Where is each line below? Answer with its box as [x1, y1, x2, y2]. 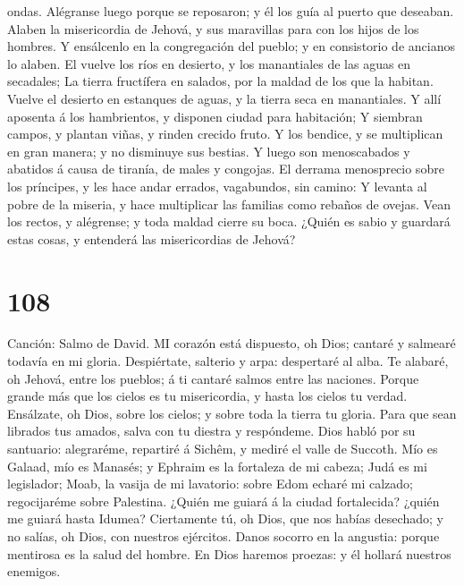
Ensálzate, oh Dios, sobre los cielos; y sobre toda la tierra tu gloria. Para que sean [7, 403, 457, 422]
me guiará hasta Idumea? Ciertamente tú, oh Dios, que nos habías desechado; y [7, 509, 443, 528]
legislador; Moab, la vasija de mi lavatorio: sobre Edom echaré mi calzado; [7, 474, 414, 493]
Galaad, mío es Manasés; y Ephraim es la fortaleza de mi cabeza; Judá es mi [7, 456, 427, 475]
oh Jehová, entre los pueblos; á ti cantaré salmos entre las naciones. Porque [7, 369, 419, 387]
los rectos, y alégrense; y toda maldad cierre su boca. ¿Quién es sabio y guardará [7, 212, 451, 231]
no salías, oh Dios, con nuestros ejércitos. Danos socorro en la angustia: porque [7, 526, 440, 545]
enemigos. [7, 562, 61, 581]
